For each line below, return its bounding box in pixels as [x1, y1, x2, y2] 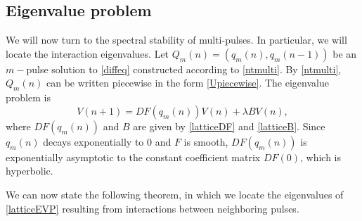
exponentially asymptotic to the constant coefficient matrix [6, 149, 261, 164]
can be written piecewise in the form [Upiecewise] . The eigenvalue [46, 75, 329, 90]
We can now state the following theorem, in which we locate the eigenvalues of [6, 187, 344, 201]
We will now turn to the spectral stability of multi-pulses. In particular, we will [6, 32, 347, 47]
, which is [299, 149, 342, 164]
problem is [6, 90, 51, 105]
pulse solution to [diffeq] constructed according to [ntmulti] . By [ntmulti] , [26, 61, 342, 76]
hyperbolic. [6, 163, 53, 178]
